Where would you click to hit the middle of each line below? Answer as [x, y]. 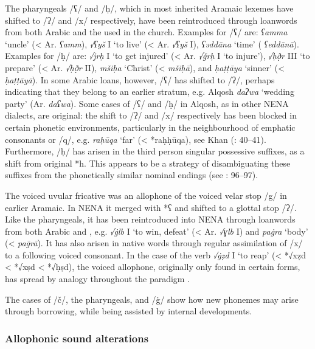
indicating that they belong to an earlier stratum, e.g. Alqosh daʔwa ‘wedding [150, 92]
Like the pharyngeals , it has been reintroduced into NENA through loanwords [150, 219]
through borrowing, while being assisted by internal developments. [129, 311]
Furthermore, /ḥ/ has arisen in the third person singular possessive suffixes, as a [155, 151]
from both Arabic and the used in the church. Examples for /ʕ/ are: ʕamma [146, 32]
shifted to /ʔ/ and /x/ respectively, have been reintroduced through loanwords [151, 20]
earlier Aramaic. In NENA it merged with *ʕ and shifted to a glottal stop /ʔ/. [151, 207]
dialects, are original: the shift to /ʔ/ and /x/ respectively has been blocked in [151, 115]
